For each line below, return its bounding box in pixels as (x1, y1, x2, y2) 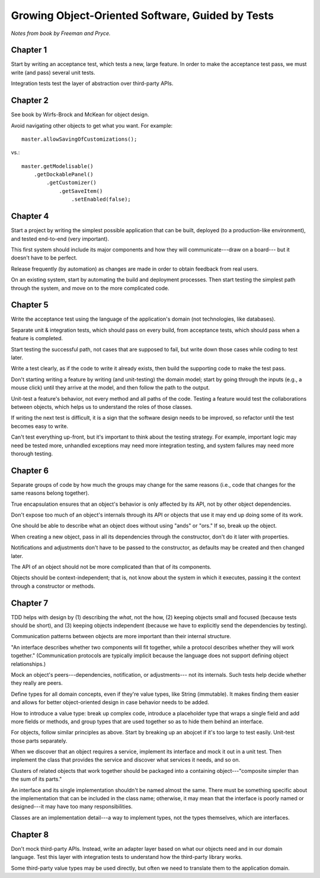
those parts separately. (11, 737, 68, 744)
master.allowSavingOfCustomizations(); (21, 135, 137, 142)
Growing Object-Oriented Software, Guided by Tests (11, 9, 274, 22)
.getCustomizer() (46, 179, 97, 186)
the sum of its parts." (11, 775, 62, 783)
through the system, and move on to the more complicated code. (11, 284, 169, 291)
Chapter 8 (11, 829, 49, 839)
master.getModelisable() (21, 163, 94, 169)
